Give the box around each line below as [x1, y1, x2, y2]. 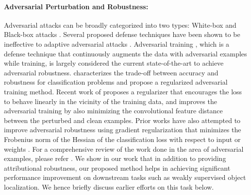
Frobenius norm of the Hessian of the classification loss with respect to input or [4, 134, 241, 144]
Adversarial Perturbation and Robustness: [4, 1, 149, 11]
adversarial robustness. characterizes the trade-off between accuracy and [4, 67, 218, 77]
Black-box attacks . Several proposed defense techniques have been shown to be [4, 29, 240, 39]
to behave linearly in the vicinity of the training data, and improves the [4, 96, 217, 106]
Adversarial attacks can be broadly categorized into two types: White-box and [4, 19, 236, 30]
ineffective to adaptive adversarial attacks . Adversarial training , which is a [4, 38, 230, 49]
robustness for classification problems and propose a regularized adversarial [4, 77, 228, 87]
